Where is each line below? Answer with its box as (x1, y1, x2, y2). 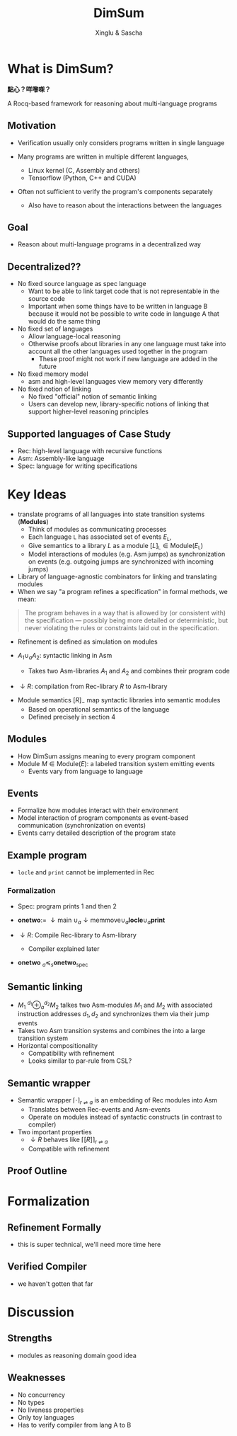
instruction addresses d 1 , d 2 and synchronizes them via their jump (17, 1010, 210, 1020)
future (38, 363, 57, 371)
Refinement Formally (7, 1221, 102, 1233)
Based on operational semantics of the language (28, 705, 170, 713)
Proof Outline (7, 1165, 67, 1177)
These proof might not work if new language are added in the (38, 355, 218, 363)
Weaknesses (7, 1372, 66, 1384)
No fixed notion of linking (17, 384, 91, 394)
